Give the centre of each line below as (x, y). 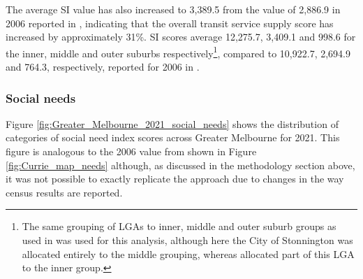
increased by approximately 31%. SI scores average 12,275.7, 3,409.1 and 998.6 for (181, 37)
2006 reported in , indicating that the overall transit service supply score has (170, 23)
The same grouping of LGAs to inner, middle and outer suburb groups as (179, 226)
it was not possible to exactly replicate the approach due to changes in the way (175, 179)
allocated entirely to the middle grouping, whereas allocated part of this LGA (188, 253)
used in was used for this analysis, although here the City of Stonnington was (187, 240)
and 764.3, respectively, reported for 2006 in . (103, 67)
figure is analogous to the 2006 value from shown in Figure (131, 151)
